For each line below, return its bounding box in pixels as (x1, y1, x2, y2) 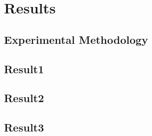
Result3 (4, 120, 44, 135)
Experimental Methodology (4, 31, 148, 47)
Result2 (4, 90, 44, 106)
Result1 (4, 61, 44, 76)
